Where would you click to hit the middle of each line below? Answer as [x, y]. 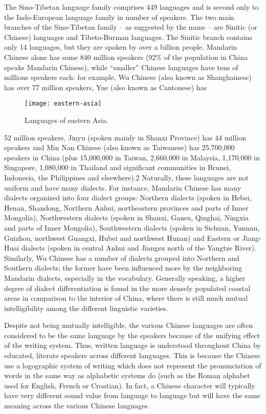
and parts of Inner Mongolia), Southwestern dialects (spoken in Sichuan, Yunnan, [132, 227]
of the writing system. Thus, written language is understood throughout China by [132, 345]
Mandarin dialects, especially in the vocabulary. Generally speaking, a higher [125, 277]
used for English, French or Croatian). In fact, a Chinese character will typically [130, 385]
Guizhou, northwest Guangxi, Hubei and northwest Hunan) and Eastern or [122, 237]
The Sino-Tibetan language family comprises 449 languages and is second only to [131, 7]
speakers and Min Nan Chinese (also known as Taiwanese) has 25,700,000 [119, 147]
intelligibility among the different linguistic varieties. [86, 308]
